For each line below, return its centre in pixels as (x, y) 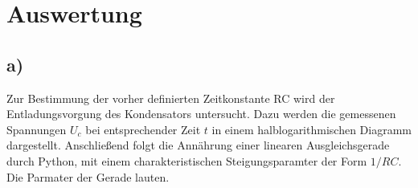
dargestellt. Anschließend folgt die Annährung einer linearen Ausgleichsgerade (198, 145)
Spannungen (37, 129)
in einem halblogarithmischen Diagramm (311, 129)
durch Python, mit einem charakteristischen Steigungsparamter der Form (187, 160)
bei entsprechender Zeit (143, 129)
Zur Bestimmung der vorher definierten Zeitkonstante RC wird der (171, 98)
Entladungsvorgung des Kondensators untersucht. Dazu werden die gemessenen (201, 114)
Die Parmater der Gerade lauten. (88, 176)
